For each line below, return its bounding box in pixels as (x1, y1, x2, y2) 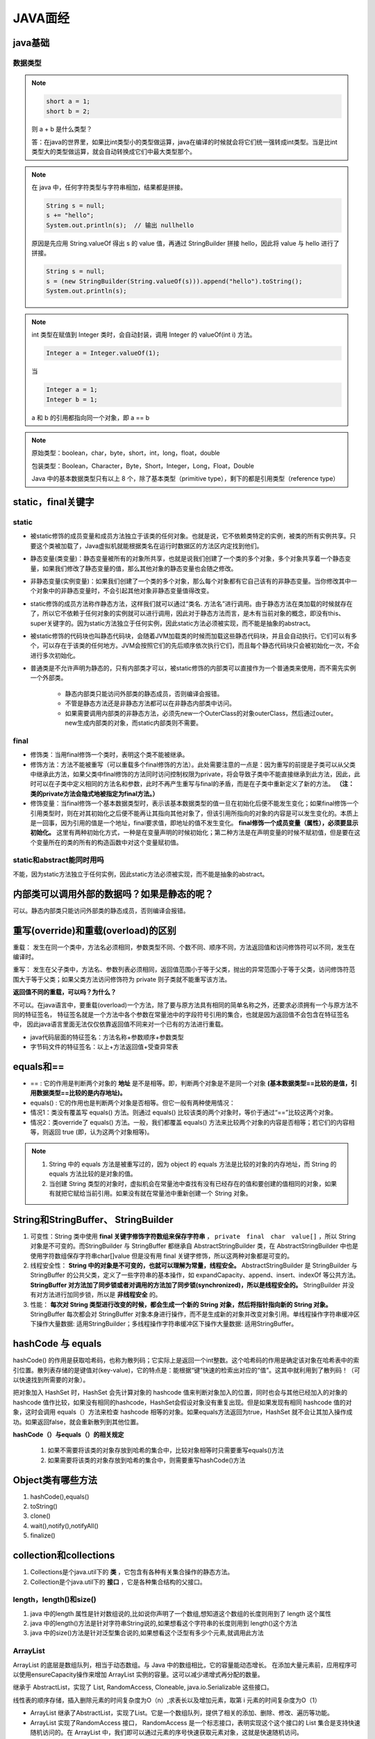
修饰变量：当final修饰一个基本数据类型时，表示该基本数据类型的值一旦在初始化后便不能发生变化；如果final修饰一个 (30, 799, 359, 808)
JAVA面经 (12, 10, 70, 26)
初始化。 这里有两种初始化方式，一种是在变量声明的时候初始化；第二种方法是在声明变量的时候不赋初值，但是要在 (30, 828, 354, 837)
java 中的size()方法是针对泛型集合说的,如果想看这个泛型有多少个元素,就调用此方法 (30, 1628, 264, 1637)
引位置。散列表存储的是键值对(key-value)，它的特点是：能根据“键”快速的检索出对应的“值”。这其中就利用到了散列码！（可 (12, 1365, 360, 1374)
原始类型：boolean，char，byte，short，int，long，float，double (31, 449, 220, 457)
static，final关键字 (12, 496, 94, 508)
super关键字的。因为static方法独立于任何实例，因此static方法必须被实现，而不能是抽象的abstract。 (30, 619, 315, 627)
